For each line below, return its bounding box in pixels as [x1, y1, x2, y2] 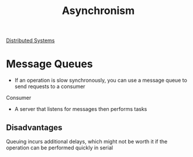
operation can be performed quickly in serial [6, 144, 113, 151]
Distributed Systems [6, 37, 55, 44]
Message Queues [6, 57, 94, 71]
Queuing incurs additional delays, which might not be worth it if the [6, 138, 168, 145]
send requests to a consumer [14, 83, 86, 90]
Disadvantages [6, 123, 63, 132]
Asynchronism [61, 4, 135, 18]
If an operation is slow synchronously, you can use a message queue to [14, 77, 187, 84]
